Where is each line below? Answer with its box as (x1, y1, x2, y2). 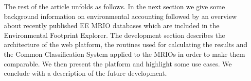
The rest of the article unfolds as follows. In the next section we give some (4, 1, 225, 11)
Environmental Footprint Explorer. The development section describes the (4, 30, 225, 40)
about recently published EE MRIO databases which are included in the (4, 20, 219, 31)
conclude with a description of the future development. (4, 68, 167, 78)
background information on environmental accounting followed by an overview (4, 11, 237, 21)
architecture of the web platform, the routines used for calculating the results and (4, 39, 248, 49)
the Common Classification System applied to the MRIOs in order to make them (4, 49, 245, 59)
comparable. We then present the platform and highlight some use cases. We (4, 58, 232, 68)
